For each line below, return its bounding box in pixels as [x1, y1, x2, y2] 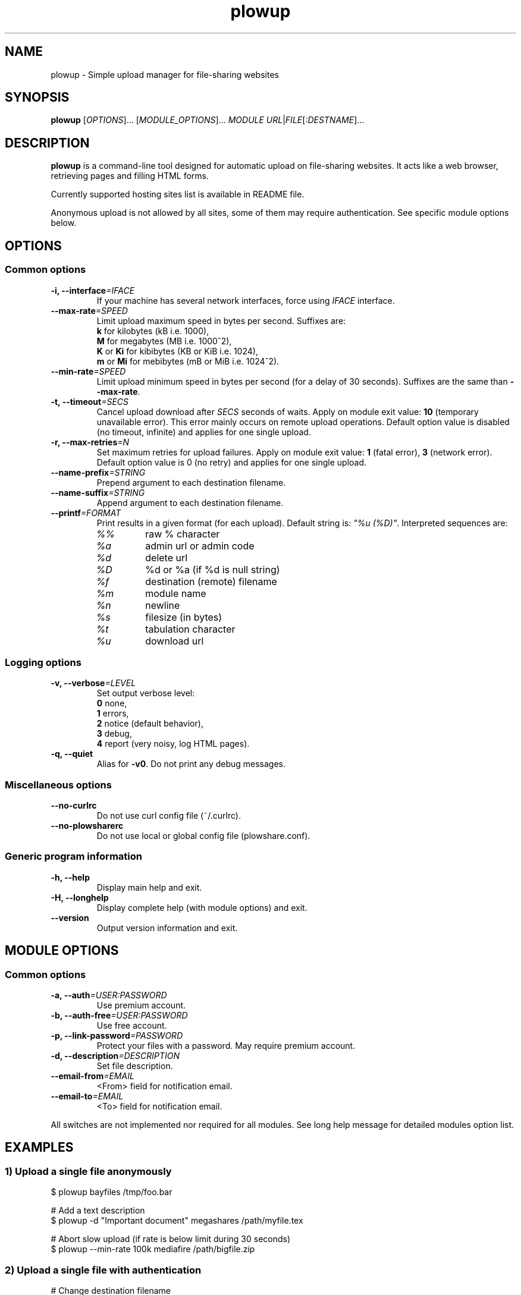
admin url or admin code [145, 539, 255, 552]
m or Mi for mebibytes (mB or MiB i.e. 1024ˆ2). [96, 356, 280, 366]
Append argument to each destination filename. [96, 497, 284, 508]
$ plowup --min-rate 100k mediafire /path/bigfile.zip [51, 1244, 255, 1255]
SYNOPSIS [5, 90, 70, 105]
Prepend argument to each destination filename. [96, 477, 286, 488]
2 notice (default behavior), [96, 718, 203, 729]
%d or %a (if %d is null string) [145, 563, 280, 576]
